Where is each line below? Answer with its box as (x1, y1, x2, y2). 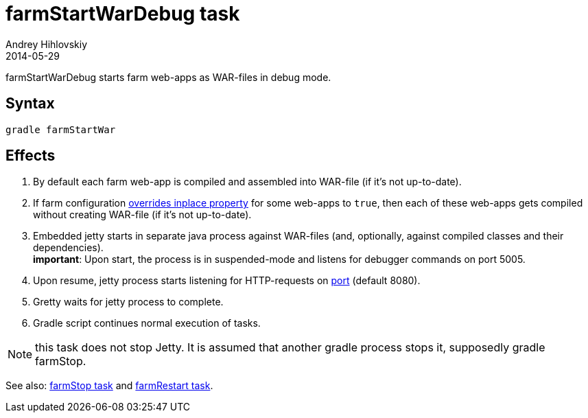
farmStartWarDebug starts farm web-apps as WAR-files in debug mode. (5, 71, 331, 83)
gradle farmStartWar (5, 124, 116, 135)
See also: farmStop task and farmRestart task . (5, 380, 213, 392)
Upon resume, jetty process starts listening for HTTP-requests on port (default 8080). (33, 275, 421, 287)
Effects (5, 147, 56, 165)
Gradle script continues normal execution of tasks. (33, 317, 261, 329)
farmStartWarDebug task (5, 2, 240, 25)
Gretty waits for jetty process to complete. (33, 296, 224, 308)
